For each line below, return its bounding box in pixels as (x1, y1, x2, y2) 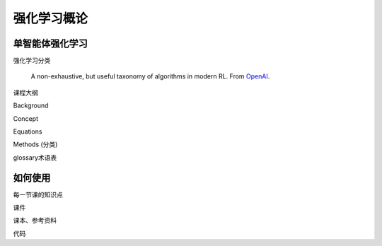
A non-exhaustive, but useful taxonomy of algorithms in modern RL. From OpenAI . (30, 72, 270, 81)
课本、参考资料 (13, 216, 57, 225)
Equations (13, 127, 42, 136)
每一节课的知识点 (13, 190, 63, 199)
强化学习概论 (13, 11, 88, 26)
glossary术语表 (13, 153, 57, 162)
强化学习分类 (13, 57, 51, 65)
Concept (13, 114, 39, 123)
